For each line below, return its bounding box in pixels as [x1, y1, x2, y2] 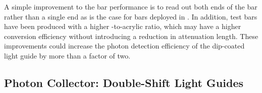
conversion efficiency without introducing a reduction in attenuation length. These [4, 30, 258, 41]
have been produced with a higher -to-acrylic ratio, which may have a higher [4, 21, 241, 31]
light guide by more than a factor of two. [4, 50, 131, 60]
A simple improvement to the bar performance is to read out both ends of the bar [4, 1, 257, 11]
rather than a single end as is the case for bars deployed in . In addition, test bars [4, 11, 257, 21]
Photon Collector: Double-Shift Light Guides [4, 74, 243, 90]
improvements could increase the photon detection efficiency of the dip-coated [4, 40, 245, 51]
